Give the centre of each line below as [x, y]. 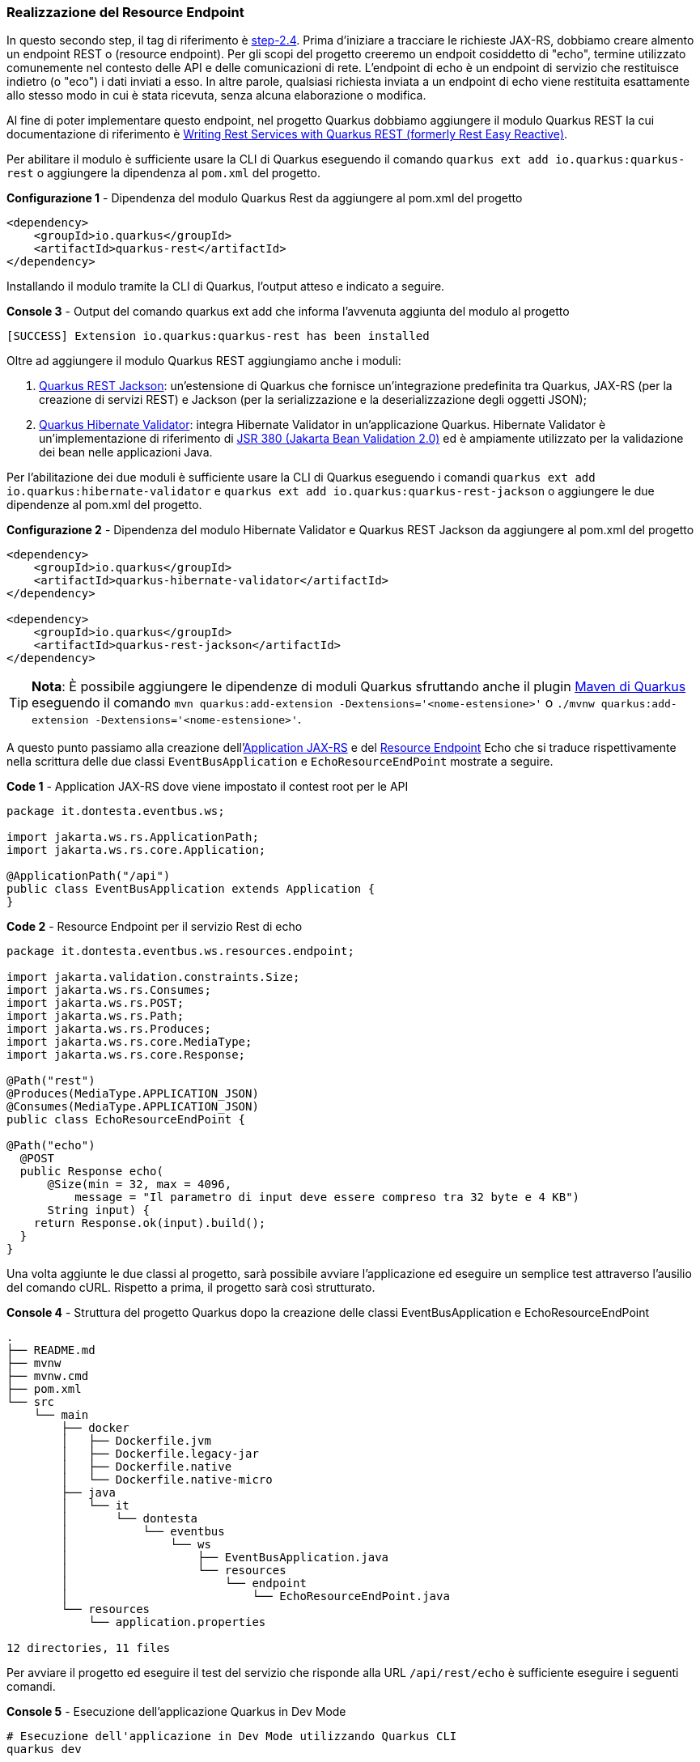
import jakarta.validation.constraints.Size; [153, 977]
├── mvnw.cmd [48, 1376]
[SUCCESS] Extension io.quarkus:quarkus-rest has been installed [218, 336]
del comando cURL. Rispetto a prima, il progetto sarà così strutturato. [191, 1288]
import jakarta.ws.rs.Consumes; [109, 990]
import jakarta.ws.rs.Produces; [109, 1029]
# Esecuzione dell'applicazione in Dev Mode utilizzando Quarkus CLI [232, 1737]
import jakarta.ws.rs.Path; [95, 1016]
